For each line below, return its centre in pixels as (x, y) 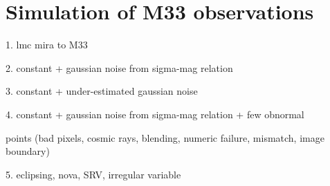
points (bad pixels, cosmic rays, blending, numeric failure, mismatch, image (165, 137)
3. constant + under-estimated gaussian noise (102, 91)
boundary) (28, 151)
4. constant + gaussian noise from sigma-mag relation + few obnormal (155, 114)
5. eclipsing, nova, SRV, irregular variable (93, 174)
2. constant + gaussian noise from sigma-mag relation (119, 67)
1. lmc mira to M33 (47, 45)
